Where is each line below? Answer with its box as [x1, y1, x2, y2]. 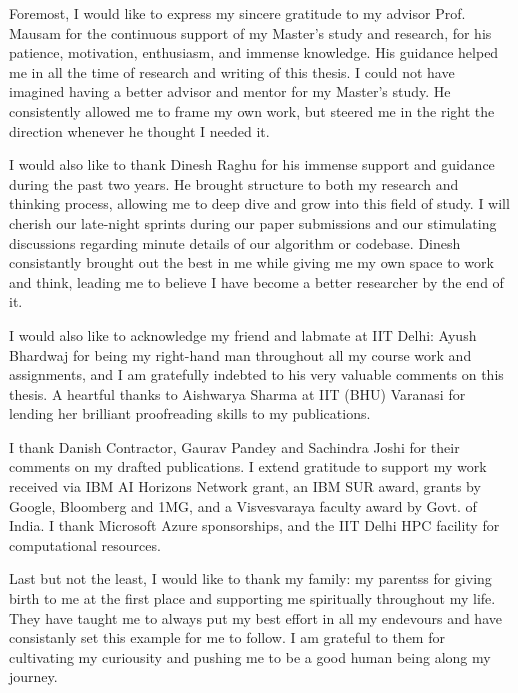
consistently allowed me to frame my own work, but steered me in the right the [9, 100, 495, 121]
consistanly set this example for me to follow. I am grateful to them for [9, 627, 445, 648]
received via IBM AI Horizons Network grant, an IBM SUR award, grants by [9, 476, 481, 497]
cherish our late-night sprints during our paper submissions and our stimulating [9, 212, 497, 233]
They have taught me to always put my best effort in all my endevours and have [9, 607, 502, 628]
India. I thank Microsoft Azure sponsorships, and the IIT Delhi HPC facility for [9, 515, 500, 536]
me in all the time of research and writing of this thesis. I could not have [9, 61, 455, 82]
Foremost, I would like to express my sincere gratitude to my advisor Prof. [9, 3, 466, 23]
